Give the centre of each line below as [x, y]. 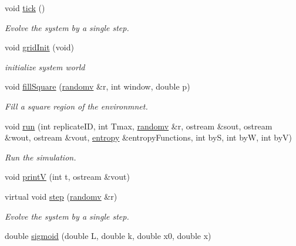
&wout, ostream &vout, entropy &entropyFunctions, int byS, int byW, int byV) [148, 137]
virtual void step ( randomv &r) [61, 196]
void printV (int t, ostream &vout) [67, 177]
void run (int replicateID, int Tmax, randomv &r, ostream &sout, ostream [139, 126]
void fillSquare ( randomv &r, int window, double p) [97, 86]
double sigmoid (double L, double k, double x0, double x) [108, 236]
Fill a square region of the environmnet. [76, 106]
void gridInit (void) [39, 47]
